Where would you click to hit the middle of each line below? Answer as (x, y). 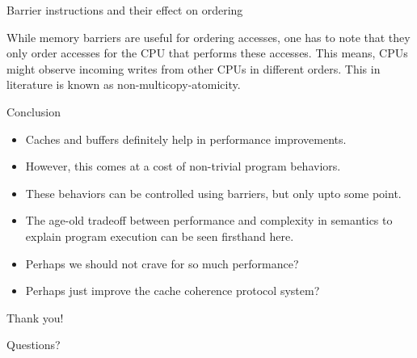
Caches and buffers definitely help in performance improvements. (186, 139)
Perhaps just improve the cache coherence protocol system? (173, 291)
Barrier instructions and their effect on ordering (125, 10)
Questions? (34, 345)
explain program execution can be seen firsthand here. (160, 236)
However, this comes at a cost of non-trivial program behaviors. (183, 166)
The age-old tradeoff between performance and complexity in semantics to (209, 220)
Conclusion (34, 111)
